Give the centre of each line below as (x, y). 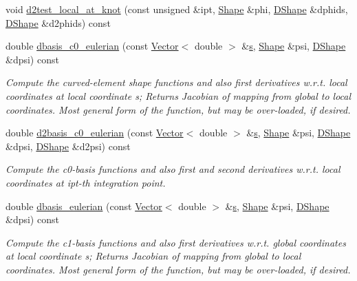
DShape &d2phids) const (58, 22)
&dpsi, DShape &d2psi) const (68, 146)
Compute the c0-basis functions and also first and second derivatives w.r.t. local (173, 169)
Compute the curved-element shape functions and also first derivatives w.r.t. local (176, 82)
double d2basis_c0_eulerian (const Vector (95, 133)
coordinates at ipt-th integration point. (86, 182)
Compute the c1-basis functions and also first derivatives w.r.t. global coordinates (176, 242)
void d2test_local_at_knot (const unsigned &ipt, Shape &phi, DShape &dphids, (177, 9)
